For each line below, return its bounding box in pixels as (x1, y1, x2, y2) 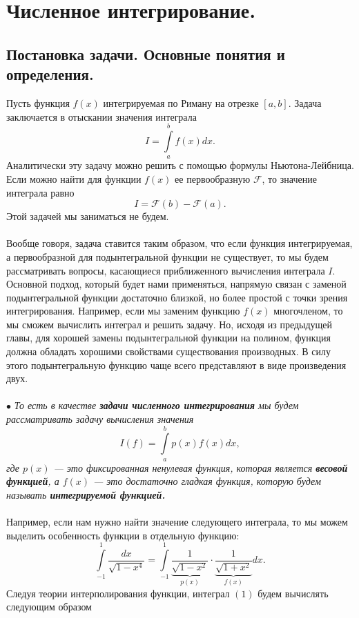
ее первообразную (175, 171, 251, 186)
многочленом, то (273, 303, 343, 318)
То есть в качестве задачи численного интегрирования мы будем (14, 398, 299, 412)
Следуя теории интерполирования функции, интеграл (6, 586, 230, 600)
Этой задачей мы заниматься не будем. (6, 209, 169, 223)
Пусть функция (6, 95, 70, 110)
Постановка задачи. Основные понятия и (6, 43, 285, 64)
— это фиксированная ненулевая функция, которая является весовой (53, 460, 348, 475)
